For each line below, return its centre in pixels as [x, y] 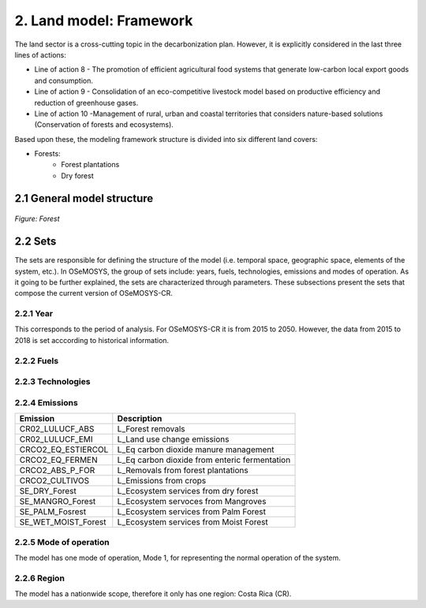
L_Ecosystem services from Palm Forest [191, 512]
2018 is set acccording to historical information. [92, 340]
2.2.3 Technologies [52, 382]
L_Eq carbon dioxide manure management [196, 449]
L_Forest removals [151, 429]
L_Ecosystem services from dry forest [188, 491]
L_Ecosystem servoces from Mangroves [192, 502]
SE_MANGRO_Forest [58, 502]
